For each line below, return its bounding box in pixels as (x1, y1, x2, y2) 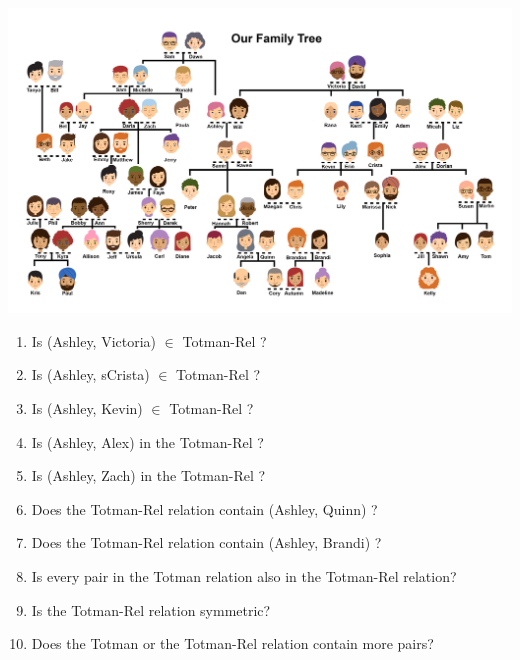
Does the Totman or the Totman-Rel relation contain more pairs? (31, 633, 434, 654)
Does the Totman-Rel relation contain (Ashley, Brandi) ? (31, 532, 382, 553)
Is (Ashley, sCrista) (31, 364, 150, 385)
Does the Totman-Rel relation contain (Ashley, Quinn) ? (31, 498, 378, 519)
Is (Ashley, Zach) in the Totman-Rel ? (31, 465, 266, 486)
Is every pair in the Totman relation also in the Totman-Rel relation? (31, 565, 457, 586)
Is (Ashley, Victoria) (31, 330, 157, 351)
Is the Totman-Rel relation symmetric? (31, 599, 271, 620)
